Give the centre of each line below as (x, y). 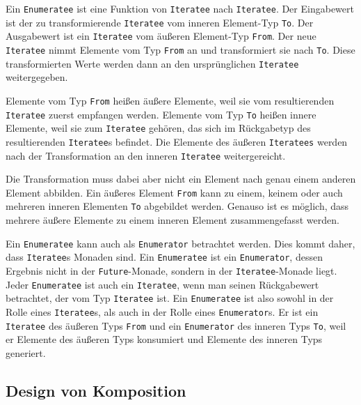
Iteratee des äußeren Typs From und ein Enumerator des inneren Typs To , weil (176, 325)
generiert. (26, 352)
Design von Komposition (96, 390)
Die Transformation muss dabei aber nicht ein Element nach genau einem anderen (181, 179)
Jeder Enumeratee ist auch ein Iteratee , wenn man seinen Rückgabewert (162, 284)
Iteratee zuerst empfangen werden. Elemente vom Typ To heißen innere (161, 114)
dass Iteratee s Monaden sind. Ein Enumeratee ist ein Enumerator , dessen (164, 257)
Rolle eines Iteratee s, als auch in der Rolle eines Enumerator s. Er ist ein (162, 311)
